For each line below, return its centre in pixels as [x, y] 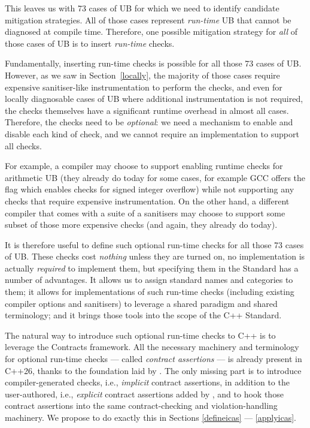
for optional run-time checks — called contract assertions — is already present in [154, 359]
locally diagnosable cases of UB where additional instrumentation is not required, [154, 99]
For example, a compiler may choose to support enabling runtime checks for [144, 166]
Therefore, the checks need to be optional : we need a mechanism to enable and [149, 122]
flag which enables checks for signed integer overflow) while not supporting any [150, 189]
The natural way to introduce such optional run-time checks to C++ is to [140, 335]
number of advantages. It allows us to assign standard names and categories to [149, 280]
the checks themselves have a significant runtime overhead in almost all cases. [147, 110]
